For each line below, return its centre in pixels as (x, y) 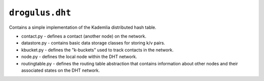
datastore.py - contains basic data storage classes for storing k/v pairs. (93, 43)
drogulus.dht (40, 13)
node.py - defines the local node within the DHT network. (79, 57)
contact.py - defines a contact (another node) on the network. (84, 36)
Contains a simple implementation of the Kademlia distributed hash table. (83, 27)
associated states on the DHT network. (61, 70)
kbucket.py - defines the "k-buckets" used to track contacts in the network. (97, 50)
